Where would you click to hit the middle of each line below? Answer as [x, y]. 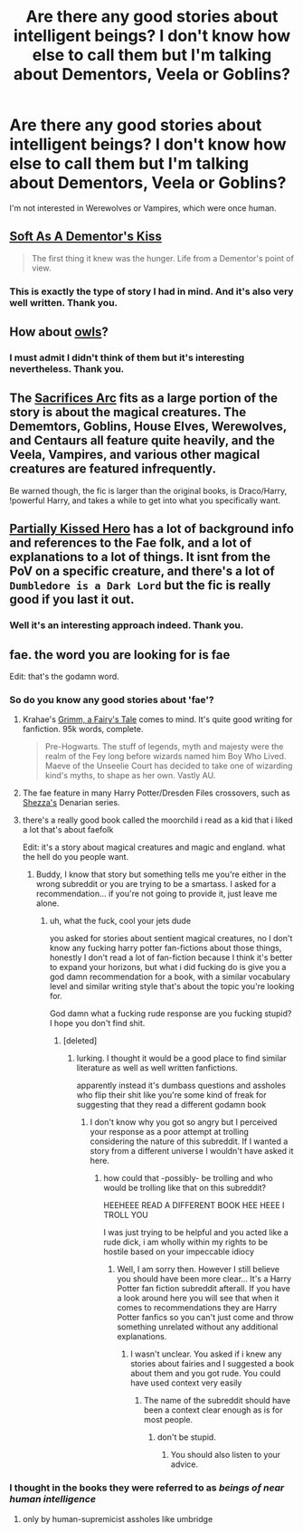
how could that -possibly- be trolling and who [188, 1178]
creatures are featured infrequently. [113, 469]
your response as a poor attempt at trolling [169, 1132]
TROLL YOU [126, 1215]
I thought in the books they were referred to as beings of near [147, 1488]
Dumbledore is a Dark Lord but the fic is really [140, 586]
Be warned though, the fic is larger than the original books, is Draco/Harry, [148, 490]
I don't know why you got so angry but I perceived [184, 1122]
